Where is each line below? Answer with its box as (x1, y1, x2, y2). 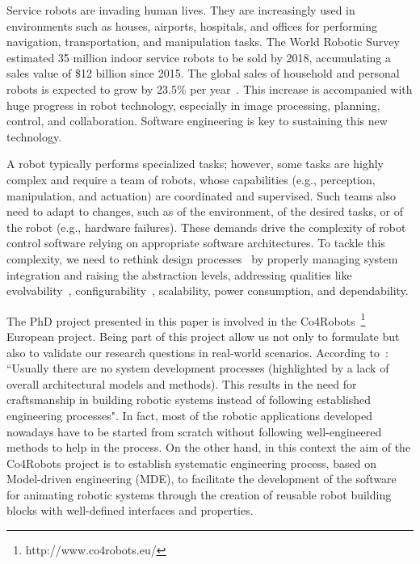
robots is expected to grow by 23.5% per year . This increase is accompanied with (6, 80, 413, 97)
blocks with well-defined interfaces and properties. (6, 502, 254, 519)
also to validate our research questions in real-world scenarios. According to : (6, 343, 388, 360)
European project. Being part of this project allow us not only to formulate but (6, 327, 400, 344)
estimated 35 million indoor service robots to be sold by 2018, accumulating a (6, 48, 392, 65)
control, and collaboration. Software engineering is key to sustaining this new (6, 112, 388, 129)
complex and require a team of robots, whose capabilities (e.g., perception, (6, 170, 376, 187)
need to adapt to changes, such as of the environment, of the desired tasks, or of (6, 203, 403, 220)
